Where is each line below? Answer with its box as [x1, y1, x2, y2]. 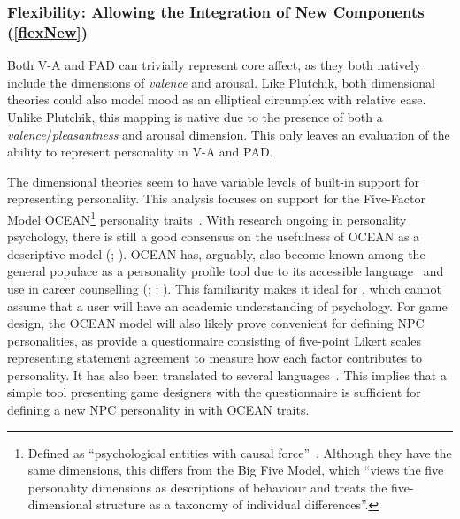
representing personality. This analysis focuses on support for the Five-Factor [7, 189, 425, 208]
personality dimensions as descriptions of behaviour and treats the [27, 477, 387, 496]
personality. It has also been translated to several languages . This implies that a [7, 365, 447, 384]
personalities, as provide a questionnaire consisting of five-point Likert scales [7, 331, 422, 349]
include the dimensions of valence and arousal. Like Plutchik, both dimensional [7, 73, 435, 91]
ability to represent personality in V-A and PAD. [7, 142, 273, 161]
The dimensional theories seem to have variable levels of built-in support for [7, 172, 420, 190]
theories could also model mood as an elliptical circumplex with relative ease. [7, 90, 426, 109]
